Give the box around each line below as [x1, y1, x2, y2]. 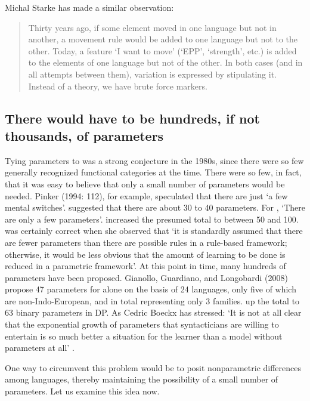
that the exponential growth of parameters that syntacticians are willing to [5, 318, 279, 331]
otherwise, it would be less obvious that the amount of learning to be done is [5, 248, 286, 260]
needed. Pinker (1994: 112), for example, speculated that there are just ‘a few [5, 189, 288, 202]
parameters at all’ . [5, 341, 75, 354]
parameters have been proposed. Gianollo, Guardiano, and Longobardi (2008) [5, 271, 288, 283]
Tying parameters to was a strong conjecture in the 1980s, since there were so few [5, 154, 304, 166]
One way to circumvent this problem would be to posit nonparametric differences [5, 361, 302, 374]
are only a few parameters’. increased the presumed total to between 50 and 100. [5, 212, 299, 225]
